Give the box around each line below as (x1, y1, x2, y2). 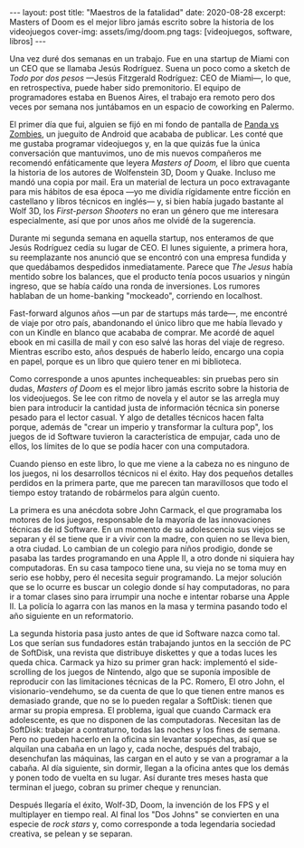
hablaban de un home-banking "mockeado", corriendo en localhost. (9, 291, 263, 300)
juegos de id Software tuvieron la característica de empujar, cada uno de (9, 432, 280, 442)
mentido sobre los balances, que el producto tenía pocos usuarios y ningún (9, 272, 290, 281)
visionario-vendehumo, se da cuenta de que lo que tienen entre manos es (9, 686, 285, 696)
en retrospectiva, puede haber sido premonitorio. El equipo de (9, 82, 242, 92)
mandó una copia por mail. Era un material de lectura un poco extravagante (9, 176, 290, 187)
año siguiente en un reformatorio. (9, 611, 134, 621)
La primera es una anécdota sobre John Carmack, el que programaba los (9, 505, 282, 515)
